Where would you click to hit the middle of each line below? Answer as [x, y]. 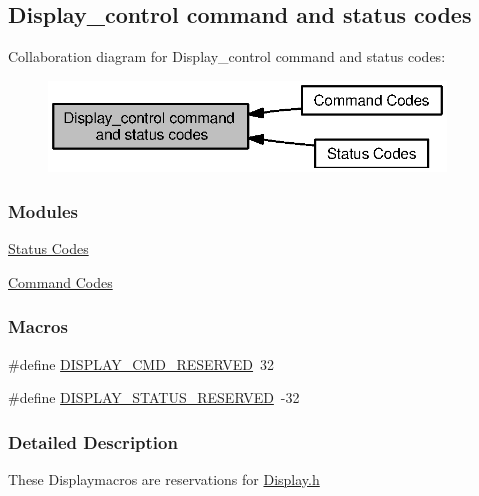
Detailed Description [93, 441]
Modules [43, 210]
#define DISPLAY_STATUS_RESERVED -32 [154, 397]
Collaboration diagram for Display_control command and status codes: [227, 56]
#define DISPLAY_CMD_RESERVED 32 [141, 363]
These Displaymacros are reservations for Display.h [164, 478]
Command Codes [60, 281]
